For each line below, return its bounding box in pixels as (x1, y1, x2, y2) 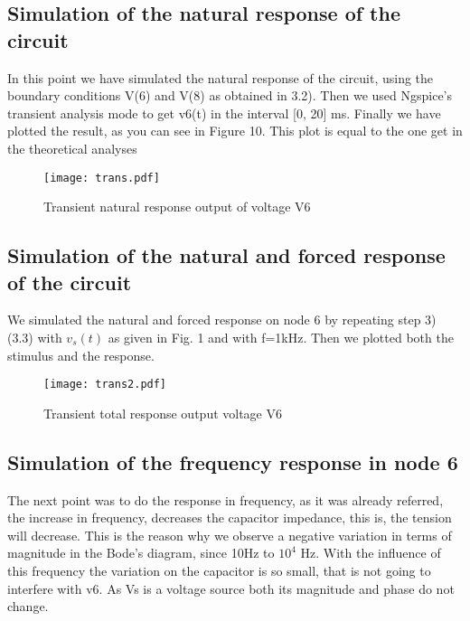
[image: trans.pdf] (43, 171, 160, 184)
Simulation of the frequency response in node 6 (7, 447, 458, 475)
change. (7, 597, 49, 616)
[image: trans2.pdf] (43, 378, 167, 391)
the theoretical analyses (7, 138, 137, 157)
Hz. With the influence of (300, 543, 441, 562)
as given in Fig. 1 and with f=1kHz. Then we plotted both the (108, 328, 454, 346)
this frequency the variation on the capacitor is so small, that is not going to (7, 561, 431, 580)
